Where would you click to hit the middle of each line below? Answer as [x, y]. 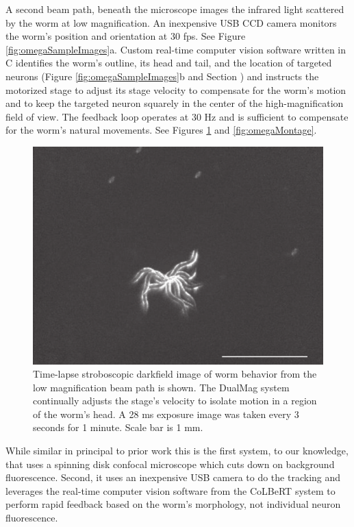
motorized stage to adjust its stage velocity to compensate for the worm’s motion [176, 89]
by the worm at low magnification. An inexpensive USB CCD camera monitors [171, 22]
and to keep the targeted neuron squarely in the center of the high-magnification [175, 103]
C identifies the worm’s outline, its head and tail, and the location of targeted [169, 63]
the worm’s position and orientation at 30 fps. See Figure [126, 36]
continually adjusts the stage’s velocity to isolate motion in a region [175, 401]
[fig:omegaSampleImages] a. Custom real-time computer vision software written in [176, 49]
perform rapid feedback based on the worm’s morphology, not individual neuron [173, 504]
